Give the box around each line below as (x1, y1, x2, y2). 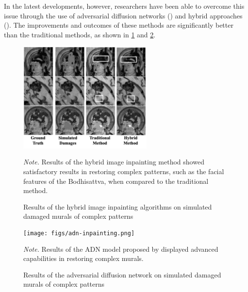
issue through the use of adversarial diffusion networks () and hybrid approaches (4, 10, 243, 20)
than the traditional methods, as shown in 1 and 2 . (4, 29, 156, 39)
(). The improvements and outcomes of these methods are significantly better (4, 20, 233, 30)
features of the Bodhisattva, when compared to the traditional (23, 176, 209, 186)
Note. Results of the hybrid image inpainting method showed (23, 157, 204, 167)
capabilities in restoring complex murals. (23, 253, 144, 263)
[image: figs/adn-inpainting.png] (23, 229, 135, 237)
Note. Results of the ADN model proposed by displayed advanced (23, 243, 218, 254)
